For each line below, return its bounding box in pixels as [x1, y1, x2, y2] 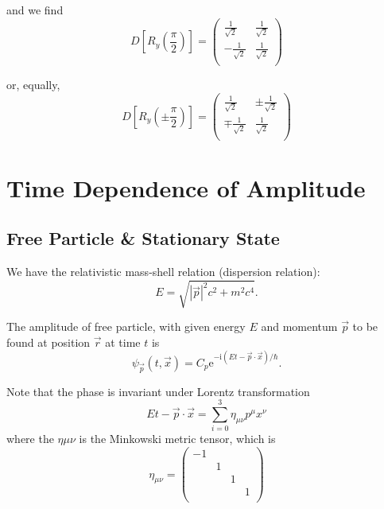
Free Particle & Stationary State [6, 226, 280, 251]
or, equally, [6, 76, 60, 93]
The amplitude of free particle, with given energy [6, 318, 246, 335]
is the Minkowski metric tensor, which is [79, 430, 276, 447]
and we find [6, 2, 64, 17]
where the [6, 430, 54, 447]
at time [105, 333, 141, 350]
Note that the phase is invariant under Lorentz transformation [6, 383, 310, 399]
